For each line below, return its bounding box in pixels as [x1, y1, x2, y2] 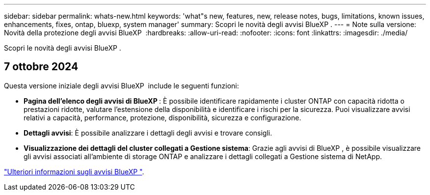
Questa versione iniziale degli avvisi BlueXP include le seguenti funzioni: [4, 81, 239, 90]
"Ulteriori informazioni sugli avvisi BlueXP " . [4, 167, 144, 176]
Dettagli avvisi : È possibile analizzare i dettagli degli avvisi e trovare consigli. [24, 128, 272, 137]
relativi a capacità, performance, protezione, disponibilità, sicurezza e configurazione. [24, 113, 301, 122]
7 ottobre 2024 [4, 60, 79, 73]
